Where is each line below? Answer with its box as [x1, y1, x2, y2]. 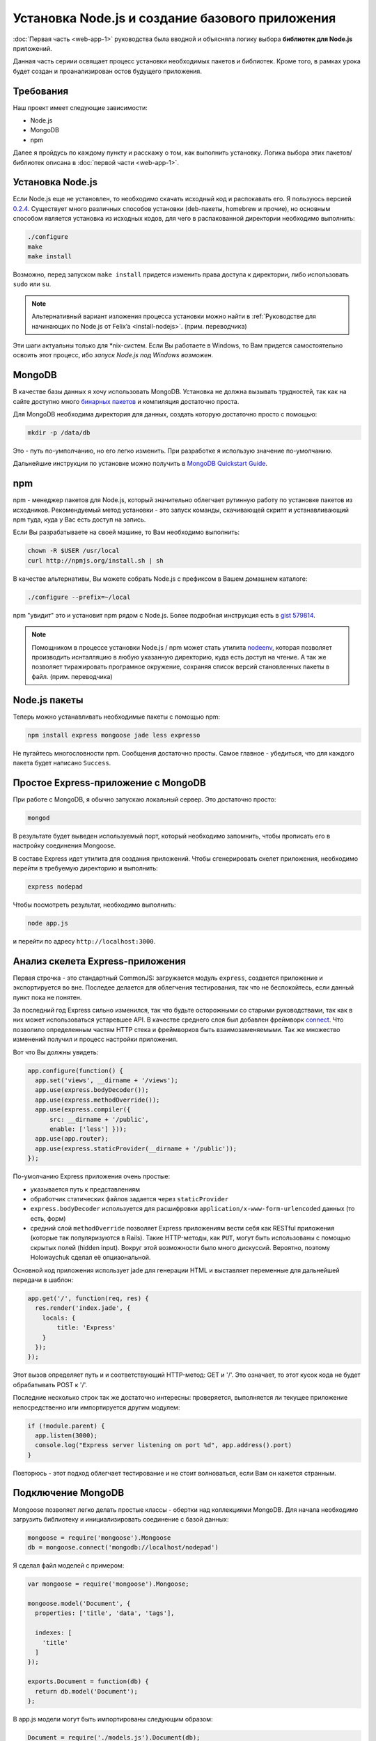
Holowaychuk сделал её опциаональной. [30, 1254, 151, 1262]
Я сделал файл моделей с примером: [13, 1561, 125, 1570]
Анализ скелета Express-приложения [13, 955, 186, 967]
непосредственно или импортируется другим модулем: [13, 1403, 180, 1412]
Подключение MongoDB [13, 1487, 125, 1499]
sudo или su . [13, 280, 52, 288]
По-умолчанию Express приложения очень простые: [13, 1172, 171, 1180]
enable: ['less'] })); [49, 1125, 127, 1133]
